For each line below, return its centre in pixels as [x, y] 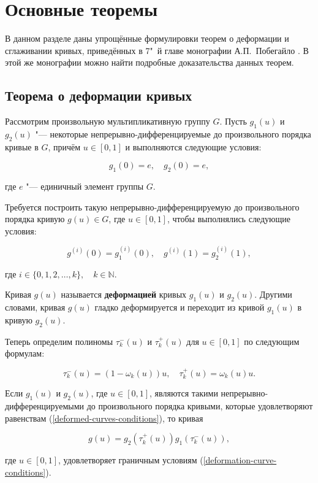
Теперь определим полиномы [59, 341]
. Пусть [233, 121]
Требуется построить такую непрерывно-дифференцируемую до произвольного [152, 207]
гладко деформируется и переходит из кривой [180, 307]
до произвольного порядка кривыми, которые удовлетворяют [200, 405]
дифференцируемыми [45, 405]
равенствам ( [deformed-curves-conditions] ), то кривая [104, 418]
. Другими [273, 294]
